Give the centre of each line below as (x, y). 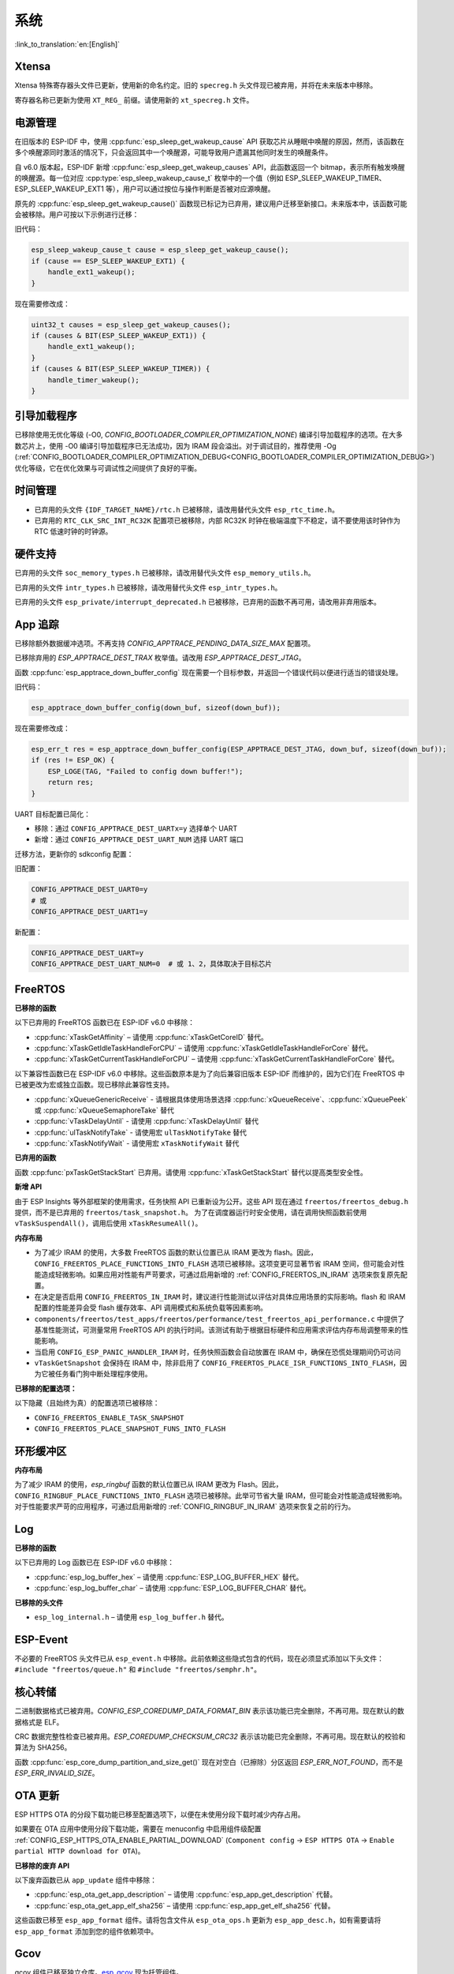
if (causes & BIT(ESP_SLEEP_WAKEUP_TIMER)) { (121, 369)
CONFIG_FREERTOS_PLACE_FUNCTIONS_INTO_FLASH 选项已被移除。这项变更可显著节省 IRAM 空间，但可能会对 (216, 1263)
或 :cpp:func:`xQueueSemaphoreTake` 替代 (104, 1110)
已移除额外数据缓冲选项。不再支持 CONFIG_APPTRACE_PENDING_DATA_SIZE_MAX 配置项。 (165, 643)
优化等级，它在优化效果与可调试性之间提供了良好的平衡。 (108, 468)
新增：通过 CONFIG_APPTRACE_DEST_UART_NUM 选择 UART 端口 (139, 839)
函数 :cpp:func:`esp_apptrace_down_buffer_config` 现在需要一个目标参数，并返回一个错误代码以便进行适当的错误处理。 (208, 672)
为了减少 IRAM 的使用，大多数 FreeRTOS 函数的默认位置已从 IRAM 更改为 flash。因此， (176, 1252)
